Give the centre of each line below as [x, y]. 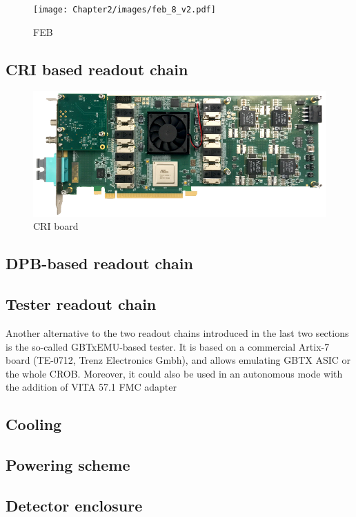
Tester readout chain [81, 304]
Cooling [34, 424]
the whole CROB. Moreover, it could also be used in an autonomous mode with [174, 373]
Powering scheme [68, 465]
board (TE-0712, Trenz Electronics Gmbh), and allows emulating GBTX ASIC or [178, 360]
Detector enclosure [74, 505]
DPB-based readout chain [99, 263]
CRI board [56, 226]
